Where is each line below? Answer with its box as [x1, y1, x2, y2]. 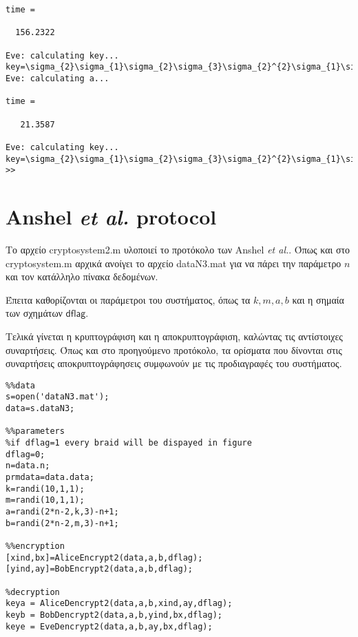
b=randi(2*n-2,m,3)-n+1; [6, 518, 119, 528]
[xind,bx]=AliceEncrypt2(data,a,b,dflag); [6, 552, 203, 563]
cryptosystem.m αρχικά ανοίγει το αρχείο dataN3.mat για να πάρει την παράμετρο [6, 255, 341, 270]
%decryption [6, 587, 60, 597]
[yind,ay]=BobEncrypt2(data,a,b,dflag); [6, 564, 193, 574]
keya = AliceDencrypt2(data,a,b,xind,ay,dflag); [6, 598, 233, 609]
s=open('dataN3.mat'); [6, 392, 109, 402]
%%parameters [6, 426, 65, 437]
